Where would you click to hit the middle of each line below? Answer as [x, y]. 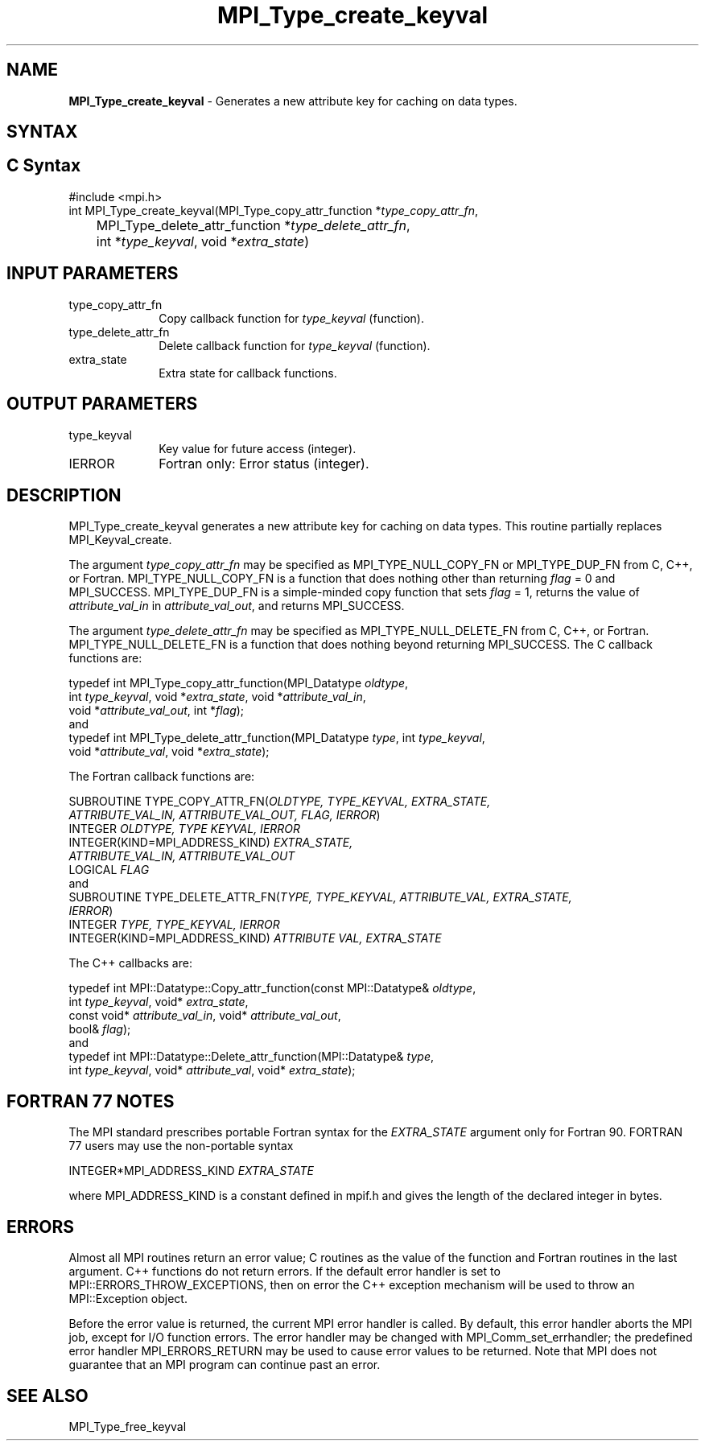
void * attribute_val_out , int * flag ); [157, 711]
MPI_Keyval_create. [120, 540]
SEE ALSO [47, 1395]
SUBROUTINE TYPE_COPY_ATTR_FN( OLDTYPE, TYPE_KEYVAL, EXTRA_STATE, [280, 802]
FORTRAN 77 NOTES [91, 1101]
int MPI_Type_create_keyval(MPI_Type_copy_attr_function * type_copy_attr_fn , [274, 210]
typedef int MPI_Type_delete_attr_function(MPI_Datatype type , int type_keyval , [277, 738]
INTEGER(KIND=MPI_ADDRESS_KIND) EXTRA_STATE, [211, 843]
